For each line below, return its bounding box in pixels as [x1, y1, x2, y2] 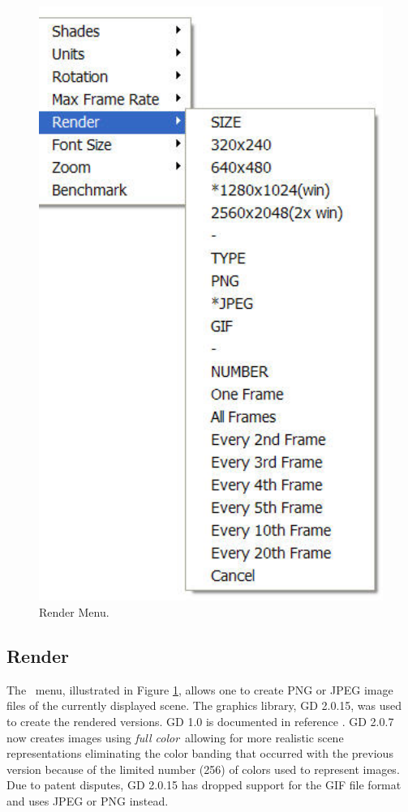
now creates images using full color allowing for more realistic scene [6, 729, 344, 746]
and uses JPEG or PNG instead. [6, 792, 169, 809]
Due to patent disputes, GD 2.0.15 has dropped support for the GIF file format [6, 776, 402, 793]
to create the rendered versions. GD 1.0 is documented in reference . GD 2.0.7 [6, 712, 394, 729]
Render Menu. [39, 603, 110, 620]
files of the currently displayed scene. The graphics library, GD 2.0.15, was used [6, 697, 402, 714]
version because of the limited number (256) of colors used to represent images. [6, 760, 400, 777]
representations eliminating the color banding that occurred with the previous [6, 745, 393, 762]
